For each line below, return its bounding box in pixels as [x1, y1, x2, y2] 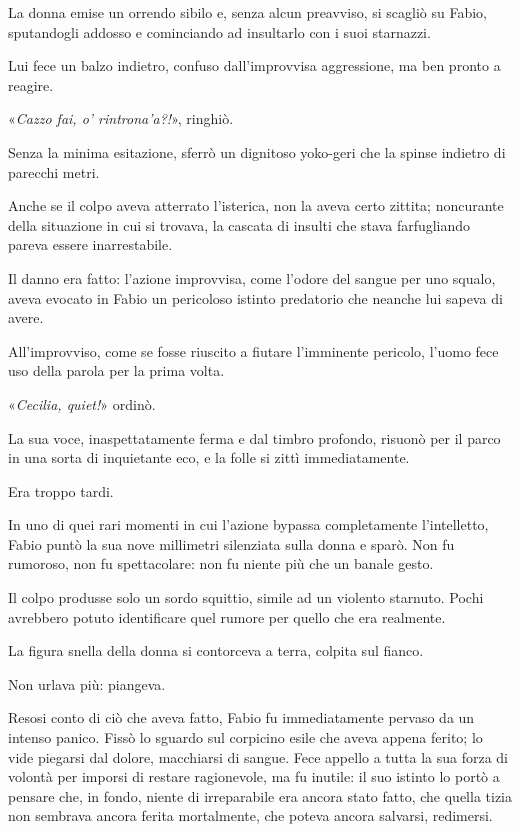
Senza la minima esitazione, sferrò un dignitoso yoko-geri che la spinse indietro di [8, 141, 506, 162]
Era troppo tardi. [8, 480, 114, 501]
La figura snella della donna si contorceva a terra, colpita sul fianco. [8, 640, 424, 661]
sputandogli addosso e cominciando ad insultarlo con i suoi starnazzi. [8, 21, 431, 42]
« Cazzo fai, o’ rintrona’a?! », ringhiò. [8, 108, 234, 129]
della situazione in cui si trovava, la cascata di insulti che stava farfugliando [8, 214, 471, 235]
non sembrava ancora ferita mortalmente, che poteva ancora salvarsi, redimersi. [8, 805, 493, 826]
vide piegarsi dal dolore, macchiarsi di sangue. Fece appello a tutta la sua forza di [8, 746, 508, 767]
